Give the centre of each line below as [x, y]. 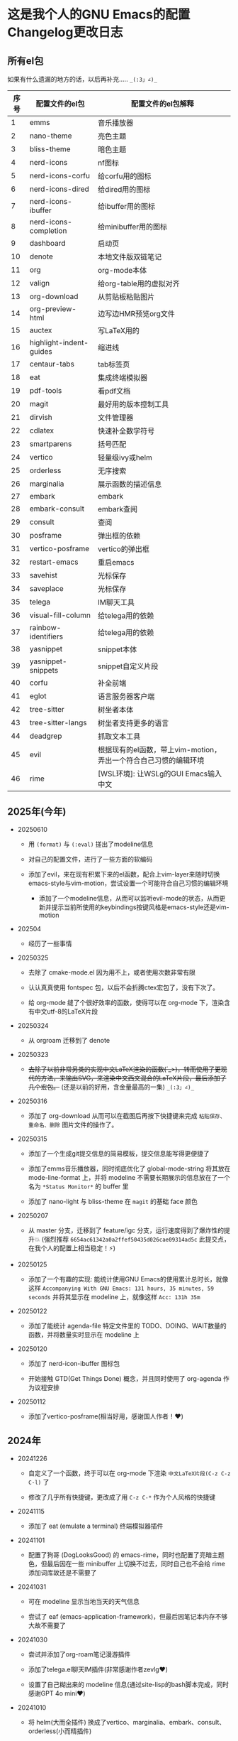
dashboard [47, 243]
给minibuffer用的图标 [133, 227]
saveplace [46, 589]
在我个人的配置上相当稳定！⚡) [72, 1248]
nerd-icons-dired [59, 189]
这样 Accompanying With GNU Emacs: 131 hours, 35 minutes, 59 [121, 1288]
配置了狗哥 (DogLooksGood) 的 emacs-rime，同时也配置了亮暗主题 [126, 1555]
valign [40, 283]
